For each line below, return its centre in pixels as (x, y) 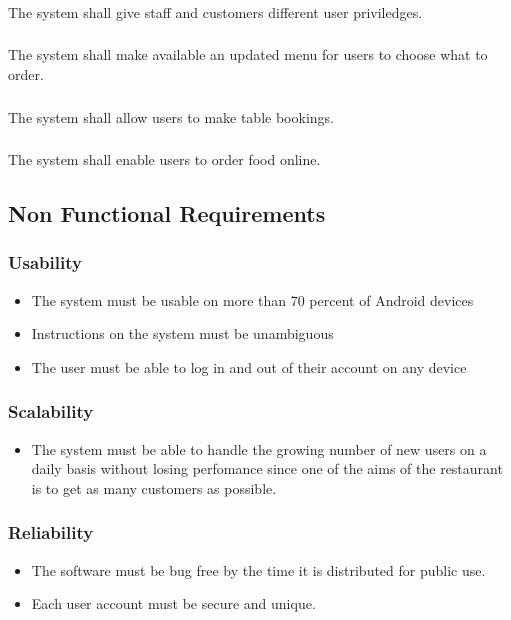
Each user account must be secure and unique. (173, 603)
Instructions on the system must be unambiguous (182, 333)
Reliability (51, 532)
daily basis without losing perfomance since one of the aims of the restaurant (267, 468)
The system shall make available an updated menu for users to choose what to (248, 54)
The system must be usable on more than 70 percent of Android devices (252, 299)
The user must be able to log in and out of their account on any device (249, 366)
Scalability (51, 411)
